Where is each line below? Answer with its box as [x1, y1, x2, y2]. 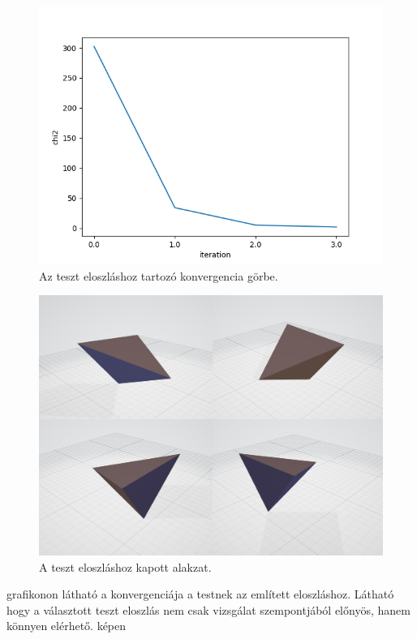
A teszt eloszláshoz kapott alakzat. [39, 558, 212, 575]
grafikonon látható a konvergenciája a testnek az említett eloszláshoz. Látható [6, 585, 394, 603]
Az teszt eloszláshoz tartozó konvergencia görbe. [39, 267, 278, 284]
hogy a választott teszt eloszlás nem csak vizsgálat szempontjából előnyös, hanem [6, 601, 411, 618]
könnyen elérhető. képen [6, 617, 127, 634]
